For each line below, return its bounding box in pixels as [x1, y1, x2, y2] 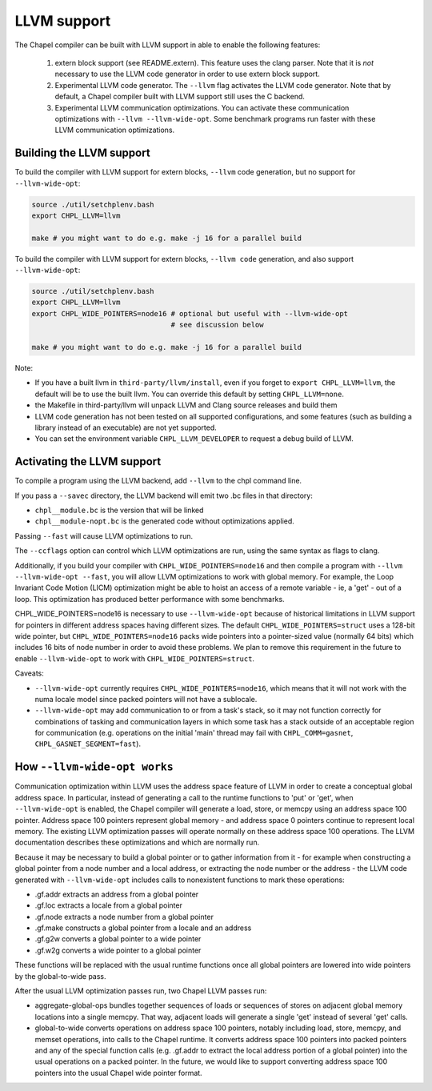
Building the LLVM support [14, 146, 151, 160]
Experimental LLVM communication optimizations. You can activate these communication [54, 102, 350, 112]
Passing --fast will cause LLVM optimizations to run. [14, 531, 194, 540]
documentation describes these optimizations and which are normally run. [14, 837, 260, 848]
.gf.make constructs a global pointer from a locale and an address [34, 923, 252, 933]
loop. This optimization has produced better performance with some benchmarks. [14, 594, 285, 604]
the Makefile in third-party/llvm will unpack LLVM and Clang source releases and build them [34, 400, 338, 410]
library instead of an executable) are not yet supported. [34, 423, 218, 432]
